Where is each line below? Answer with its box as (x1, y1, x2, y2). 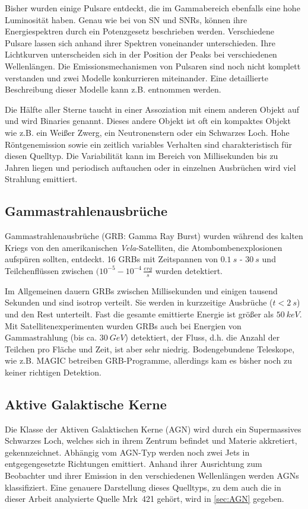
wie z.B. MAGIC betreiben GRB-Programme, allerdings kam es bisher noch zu (5, 354, 292, 367)
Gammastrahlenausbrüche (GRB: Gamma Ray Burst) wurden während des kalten (5, 230, 303, 242)
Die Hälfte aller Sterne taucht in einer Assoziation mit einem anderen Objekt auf (5, 103, 299, 115)
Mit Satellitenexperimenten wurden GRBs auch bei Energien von (5, 319, 242, 332)
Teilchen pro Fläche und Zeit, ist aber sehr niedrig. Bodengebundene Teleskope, (5, 342, 295, 355)
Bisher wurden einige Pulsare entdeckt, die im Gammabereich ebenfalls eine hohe (5, 2, 300, 14)
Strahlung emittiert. (5, 173, 78, 185)
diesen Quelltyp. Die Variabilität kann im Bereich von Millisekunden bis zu (5, 149, 278, 162)
